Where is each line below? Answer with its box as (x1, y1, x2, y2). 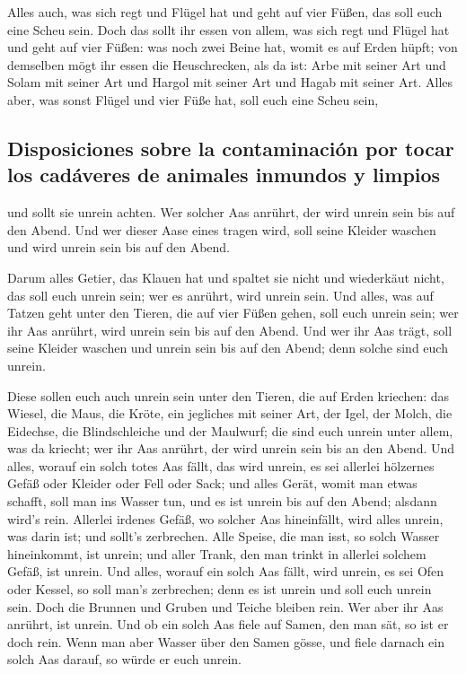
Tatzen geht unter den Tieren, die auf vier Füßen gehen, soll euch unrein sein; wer (7, 303, 459, 322)
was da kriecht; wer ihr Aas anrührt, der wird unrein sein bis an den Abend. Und (7, 439, 455, 458)
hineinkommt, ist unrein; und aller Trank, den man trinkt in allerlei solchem (7, 544, 426, 563)
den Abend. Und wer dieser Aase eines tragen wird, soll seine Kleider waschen (7, 220, 436, 239)
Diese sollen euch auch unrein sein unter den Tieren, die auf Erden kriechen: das (7, 386, 450, 405)
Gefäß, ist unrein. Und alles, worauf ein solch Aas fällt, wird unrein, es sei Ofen (7, 562, 444, 581)
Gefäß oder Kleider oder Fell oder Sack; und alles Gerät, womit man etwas (7, 474, 418, 493)
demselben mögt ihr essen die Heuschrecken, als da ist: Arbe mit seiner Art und (7, 55, 446, 74)
